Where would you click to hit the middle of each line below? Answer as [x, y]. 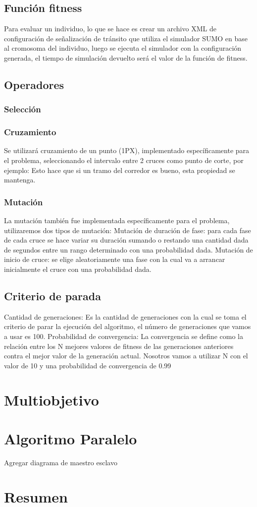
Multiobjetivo [51, 399]
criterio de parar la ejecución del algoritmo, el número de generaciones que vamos [128, 326]
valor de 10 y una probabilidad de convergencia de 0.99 [88, 365]
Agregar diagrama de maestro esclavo [61, 462]
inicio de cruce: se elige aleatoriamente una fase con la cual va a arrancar [115, 259]
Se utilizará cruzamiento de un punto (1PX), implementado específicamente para [127, 150]
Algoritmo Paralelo [71, 438]
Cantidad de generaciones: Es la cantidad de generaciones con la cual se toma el [125, 316]
